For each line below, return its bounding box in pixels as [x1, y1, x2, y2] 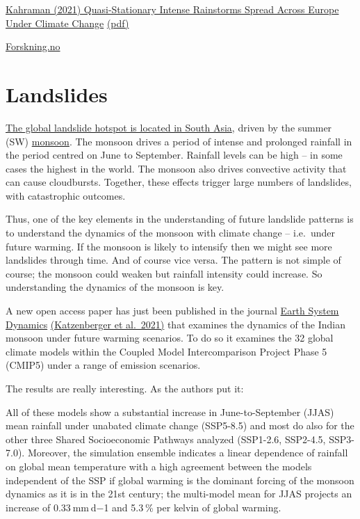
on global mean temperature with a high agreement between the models [6, 458, 312, 473]
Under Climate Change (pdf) [6, 15, 129, 30]
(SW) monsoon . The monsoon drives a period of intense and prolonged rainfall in [6, 134, 352, 148]
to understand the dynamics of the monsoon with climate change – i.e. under [6, 225, 335, 240]
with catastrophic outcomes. [6, 188, 126, 202]
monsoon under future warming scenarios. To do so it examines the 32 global [6, 330, 334, 345]
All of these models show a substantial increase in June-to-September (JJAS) [6, 404, 334, 419]
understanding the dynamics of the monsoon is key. [6, 280, 224, 294]
